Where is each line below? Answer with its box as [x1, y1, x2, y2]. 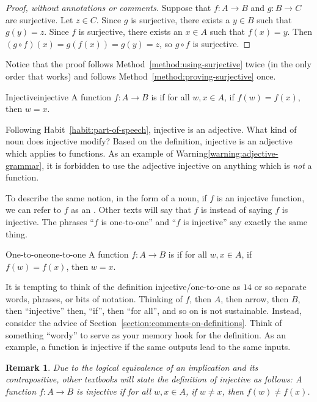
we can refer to [5, 203, 62, 216]
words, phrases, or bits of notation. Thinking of [5, 292, 183, 305]
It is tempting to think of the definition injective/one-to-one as [5, 280, 241, 293]
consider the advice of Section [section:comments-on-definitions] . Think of [5, 316, 282, 329]
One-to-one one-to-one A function [5, 248, 129, 261]
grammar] [5, 158, 42, 171]
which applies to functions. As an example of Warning [5, 146, 208, 159]
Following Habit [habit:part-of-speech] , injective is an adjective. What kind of [5, 122, 297, 135]
